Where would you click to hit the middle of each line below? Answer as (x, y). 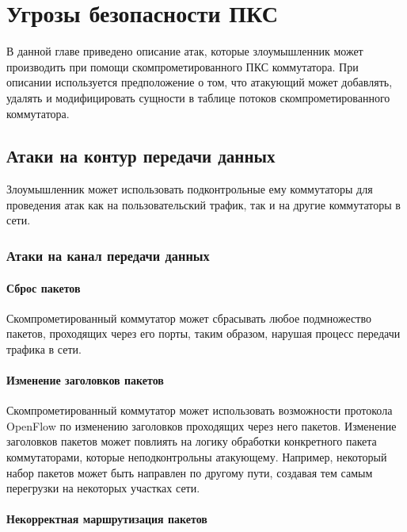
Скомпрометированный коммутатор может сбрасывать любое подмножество (189, 318)
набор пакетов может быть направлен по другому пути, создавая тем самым (190, 472)
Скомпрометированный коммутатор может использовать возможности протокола (200, 410)
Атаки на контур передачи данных (141, 156)
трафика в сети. (44, 348)
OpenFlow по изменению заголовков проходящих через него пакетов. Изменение (202, 425)
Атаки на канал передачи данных (108, 255)
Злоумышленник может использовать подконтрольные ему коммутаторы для (190, 189)
